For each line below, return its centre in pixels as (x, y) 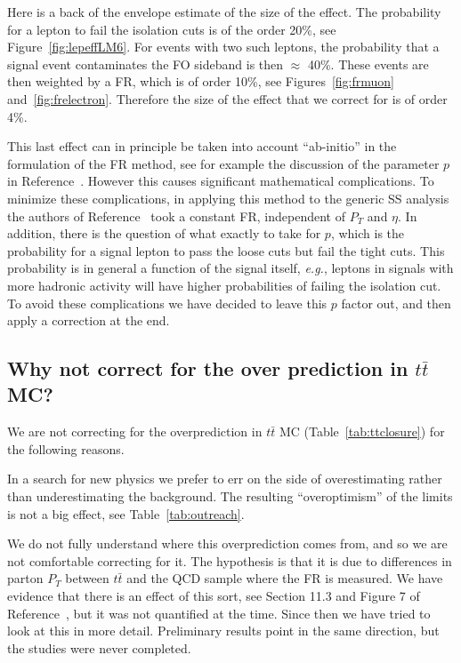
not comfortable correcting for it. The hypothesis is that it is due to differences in (230, 560)
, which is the (368, 233)
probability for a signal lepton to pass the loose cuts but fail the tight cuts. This (226, 250)
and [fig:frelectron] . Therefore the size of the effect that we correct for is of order (227, 98)
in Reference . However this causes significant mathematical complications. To (221, 181)
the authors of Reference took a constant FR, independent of (177, 216)
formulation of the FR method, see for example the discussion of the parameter (223, 163)
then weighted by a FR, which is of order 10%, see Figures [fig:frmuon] (201, 81)
